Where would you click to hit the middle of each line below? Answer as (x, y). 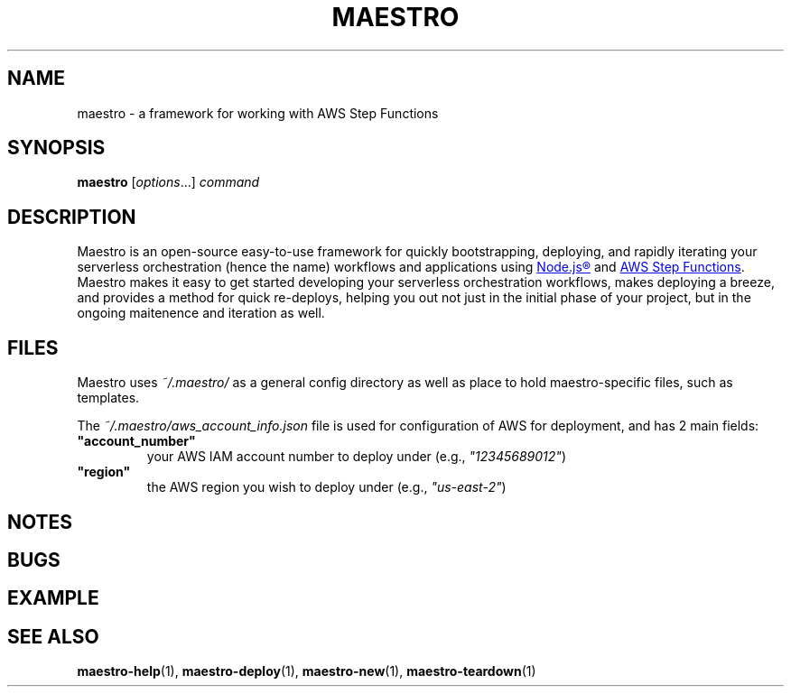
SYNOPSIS (56, 148)
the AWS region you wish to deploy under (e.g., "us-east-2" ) (326, 487)
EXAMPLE (53, 598)
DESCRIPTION (72, 217)
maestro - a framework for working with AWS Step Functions (258, 113)
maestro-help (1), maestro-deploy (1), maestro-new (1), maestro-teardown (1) (307, 671)
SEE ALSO (53, 636)
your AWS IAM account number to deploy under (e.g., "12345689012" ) (356, 457)
